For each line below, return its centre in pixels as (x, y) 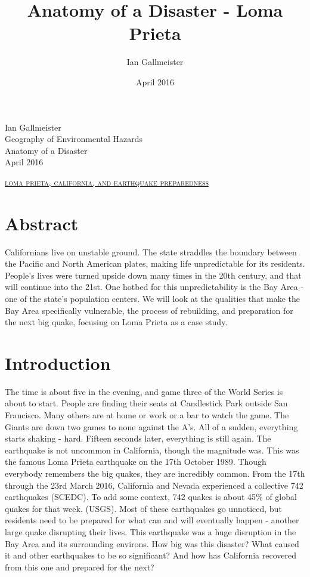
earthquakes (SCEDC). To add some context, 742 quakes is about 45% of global (151, 497)
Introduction (58, 362)
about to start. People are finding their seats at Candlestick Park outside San (146, 403)
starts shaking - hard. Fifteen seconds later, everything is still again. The (138, 438)
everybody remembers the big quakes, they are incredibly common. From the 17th (155, 473)
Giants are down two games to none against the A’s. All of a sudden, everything (151, 426)
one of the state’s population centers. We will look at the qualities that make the (152, 298)
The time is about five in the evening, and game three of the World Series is (144, 391)
